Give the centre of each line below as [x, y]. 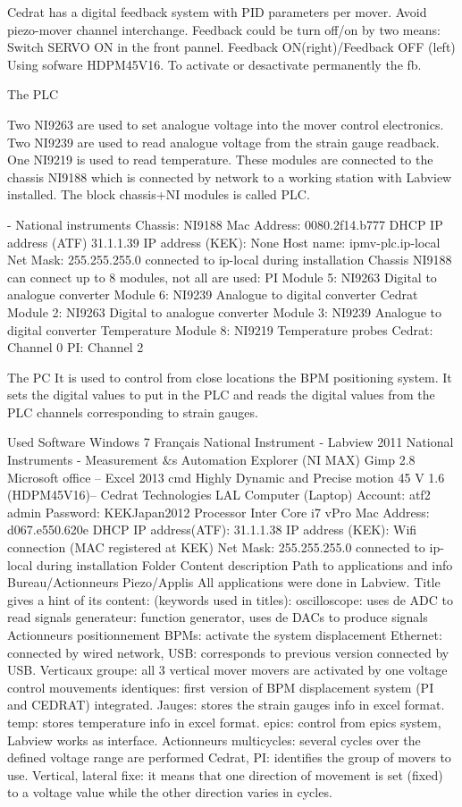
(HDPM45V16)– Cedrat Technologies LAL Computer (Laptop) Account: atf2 [219, 495]
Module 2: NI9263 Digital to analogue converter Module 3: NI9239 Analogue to [225, 311]
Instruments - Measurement [83, 460]
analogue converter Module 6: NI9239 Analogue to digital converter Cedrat [213, 294]
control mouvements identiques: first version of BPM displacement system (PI [221, 687]
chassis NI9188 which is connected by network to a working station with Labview [230, 177]
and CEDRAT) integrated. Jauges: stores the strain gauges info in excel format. [226, 705]
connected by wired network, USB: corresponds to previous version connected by [228, 652]
